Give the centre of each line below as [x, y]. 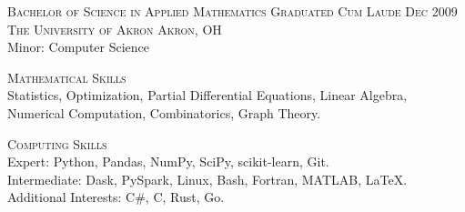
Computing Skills [57, 143]
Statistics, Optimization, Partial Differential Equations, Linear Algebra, [207, 95]
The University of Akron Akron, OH [115, 29]
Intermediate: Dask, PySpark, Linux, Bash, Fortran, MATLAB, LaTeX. [207, 179]
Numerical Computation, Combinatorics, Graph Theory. [164, 112]
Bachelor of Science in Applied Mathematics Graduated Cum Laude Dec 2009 [232, 11]
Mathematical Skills [67, 77]
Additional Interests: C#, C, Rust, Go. [116, 197]
